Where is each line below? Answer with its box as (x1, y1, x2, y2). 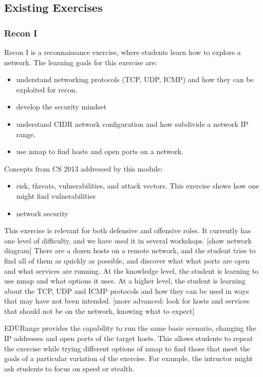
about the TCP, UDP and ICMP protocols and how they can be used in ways (4, 285, 249, 296)
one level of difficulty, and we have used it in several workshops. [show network (4, 235, 252, 246)
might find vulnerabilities (16, 190, 96, 201)
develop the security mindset (16, 101, 106, 112)
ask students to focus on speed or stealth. (4, 363, 135, 373)
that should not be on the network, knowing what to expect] (4, 305, 195, 316)
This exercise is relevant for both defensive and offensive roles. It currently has (4, 225, 251, 236)
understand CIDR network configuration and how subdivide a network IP (16, 118, 249, 129)
